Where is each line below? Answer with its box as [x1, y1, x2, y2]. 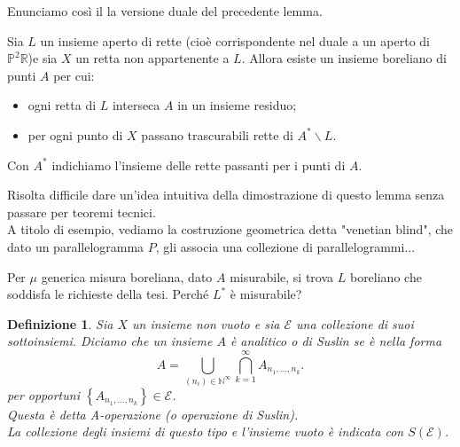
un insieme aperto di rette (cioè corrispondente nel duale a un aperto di [40, 31, 430, 50]
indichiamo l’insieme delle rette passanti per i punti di [51, 155, 346, 174]
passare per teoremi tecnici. [7, 202, 156, 221]
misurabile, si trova [230, 267, 334, 286]
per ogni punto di [27, 125, 123, 144]
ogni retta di [27, 96, 97, 114]
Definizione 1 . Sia [7, 314, 113, 333]
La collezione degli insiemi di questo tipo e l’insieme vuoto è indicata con [7, 422, 404, 441]
